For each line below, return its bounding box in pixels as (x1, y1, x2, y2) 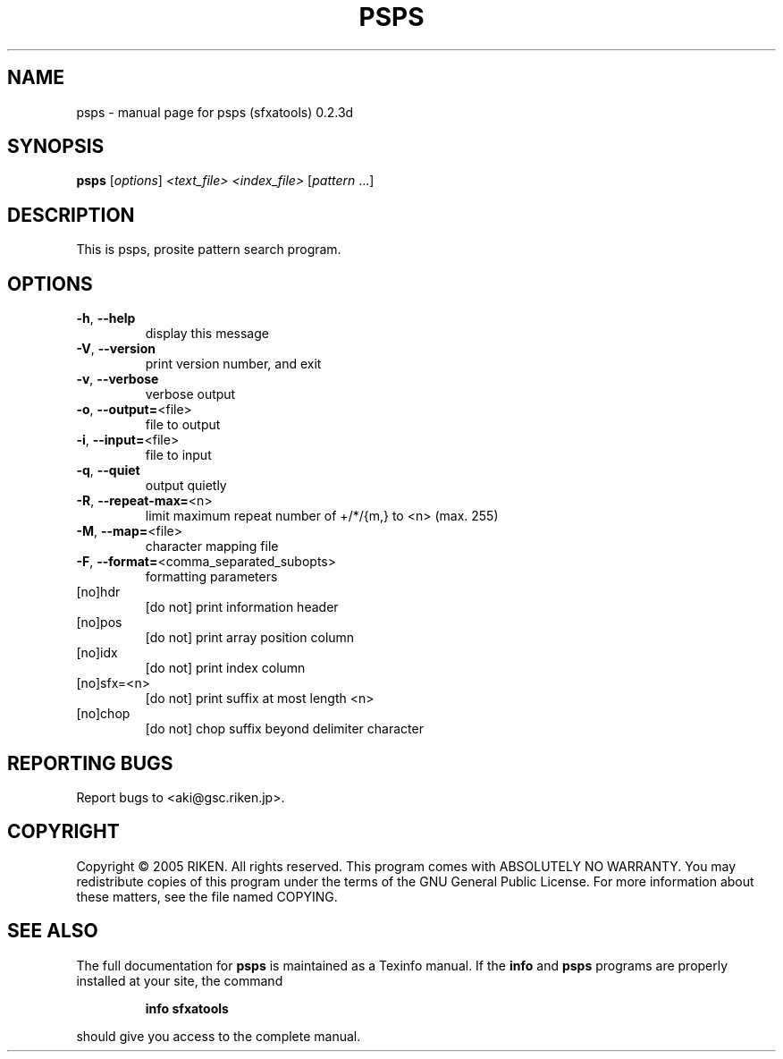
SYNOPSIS (7, 135, 105, 158)
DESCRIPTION (7, 203, 135, 226)
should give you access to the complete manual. (76, 1028, 361, 1044)
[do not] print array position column (145, 630, 355, 646)
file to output (145, 417, 221, 433)
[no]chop (76, 706, 130, 722)
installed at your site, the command (76, 972, 283, 988)
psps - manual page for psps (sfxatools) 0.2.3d (76, 104, 354, 120)
